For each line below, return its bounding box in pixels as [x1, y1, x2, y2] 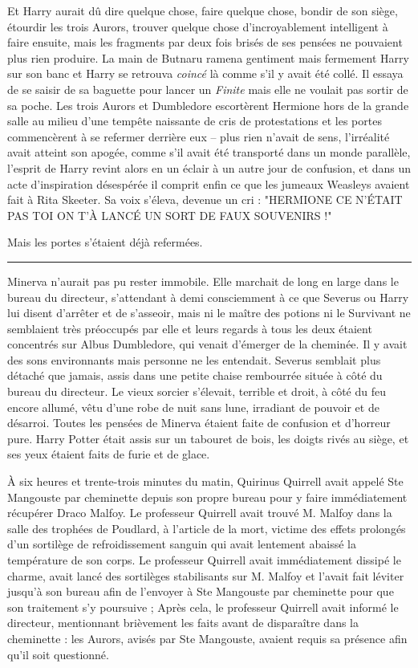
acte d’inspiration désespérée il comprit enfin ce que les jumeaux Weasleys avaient [7, 175, 410, 192]
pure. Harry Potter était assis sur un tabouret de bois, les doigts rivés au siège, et [7, 430, 409, 446]
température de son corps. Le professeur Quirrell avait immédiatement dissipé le [7, 552, 401, 568]
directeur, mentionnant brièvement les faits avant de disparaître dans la [7, 614, 359, 631]
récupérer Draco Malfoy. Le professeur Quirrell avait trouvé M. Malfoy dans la [7, 504, 392, 521]
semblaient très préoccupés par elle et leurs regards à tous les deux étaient [7, 320, 372, 336]
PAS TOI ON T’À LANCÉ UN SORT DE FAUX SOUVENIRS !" [7, 206, 332, 223]
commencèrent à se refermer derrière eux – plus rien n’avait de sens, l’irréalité [7, 128, 390, 145]
